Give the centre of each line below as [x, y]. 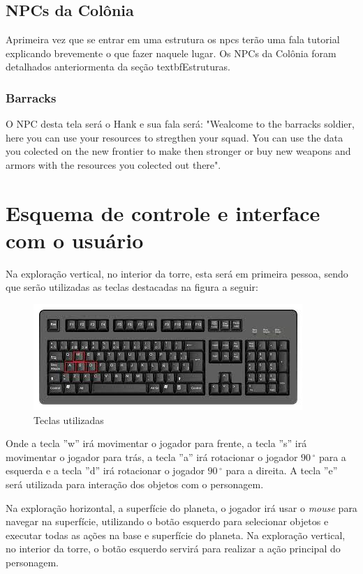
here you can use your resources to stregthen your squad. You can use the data [175, 137]
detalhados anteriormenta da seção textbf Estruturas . [118, 67]
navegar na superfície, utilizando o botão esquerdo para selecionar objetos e [167, 521]
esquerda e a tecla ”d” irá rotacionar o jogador [105, 470]
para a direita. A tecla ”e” [282, 470]
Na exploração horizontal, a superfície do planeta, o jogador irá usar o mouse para [181, 507]
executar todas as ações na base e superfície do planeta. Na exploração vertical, [176, 535]
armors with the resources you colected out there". [113, 164]
